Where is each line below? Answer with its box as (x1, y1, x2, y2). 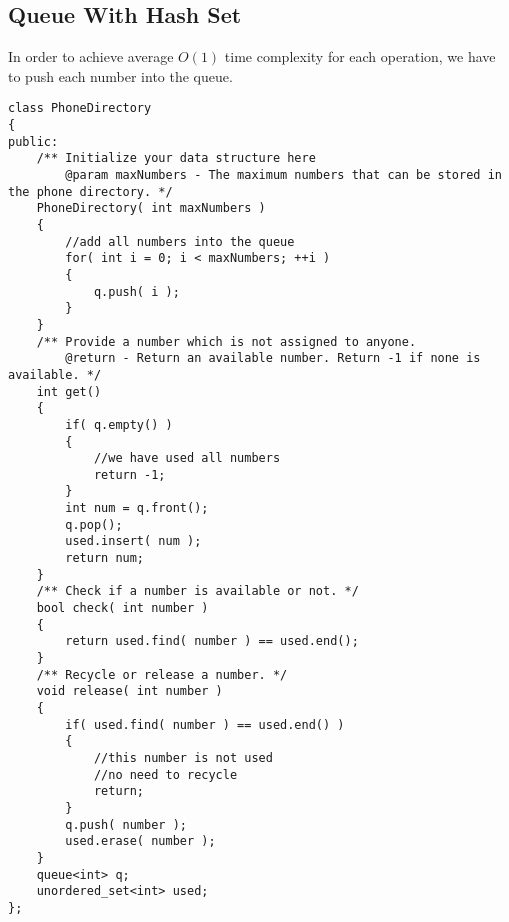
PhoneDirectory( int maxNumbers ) (36, 201, 266, 216)
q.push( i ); (93, 284, 180, 299)
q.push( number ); (65, 817, 187, 832)
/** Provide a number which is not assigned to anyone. (36, 334, 417, 349)
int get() (36, 384, 102, 399)
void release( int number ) (36, 684, 223, 699)
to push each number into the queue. (8, 65, 233, 86)
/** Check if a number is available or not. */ (36, 584, 359, 599)
